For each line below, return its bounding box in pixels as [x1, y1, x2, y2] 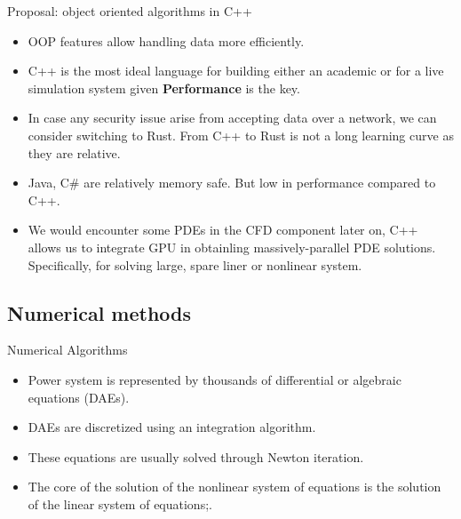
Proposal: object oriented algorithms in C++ [7, 2, 252, 20]
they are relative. [28, 143, 121, 162]
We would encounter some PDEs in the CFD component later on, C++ [28, 220, 418, 239]
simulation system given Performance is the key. [28, 78, 300, 97]
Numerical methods [7, 299, 192, 326]
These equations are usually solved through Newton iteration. [28, 447, 364, 466]
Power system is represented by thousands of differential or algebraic [28, 370, 401, 388]
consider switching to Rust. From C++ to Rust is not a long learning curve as [28, 125, 454, 144]
